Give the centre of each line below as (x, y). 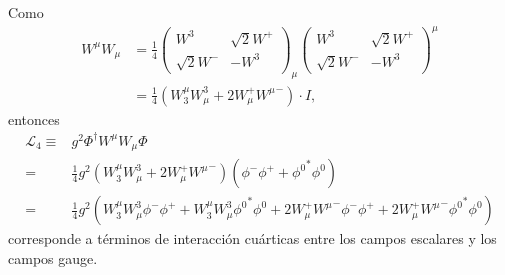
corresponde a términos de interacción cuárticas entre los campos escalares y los (252, 238)
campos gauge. (53, 257)
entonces (34, 118)
